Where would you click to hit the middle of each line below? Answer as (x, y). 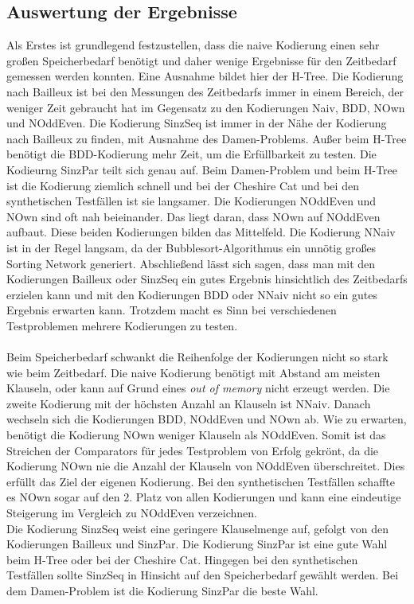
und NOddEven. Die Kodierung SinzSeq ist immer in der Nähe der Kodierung (197, 123)
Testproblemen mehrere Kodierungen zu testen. (122, 325)
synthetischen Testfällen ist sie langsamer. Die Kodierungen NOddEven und (191, 201)
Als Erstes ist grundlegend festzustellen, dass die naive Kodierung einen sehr (193, 45)
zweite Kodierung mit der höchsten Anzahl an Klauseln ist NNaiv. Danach (189, 403)
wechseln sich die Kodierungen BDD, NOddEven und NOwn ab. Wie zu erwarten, (207, 419)
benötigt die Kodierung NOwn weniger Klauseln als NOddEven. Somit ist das (196, 435)
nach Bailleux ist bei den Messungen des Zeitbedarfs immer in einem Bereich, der (205, 91)
